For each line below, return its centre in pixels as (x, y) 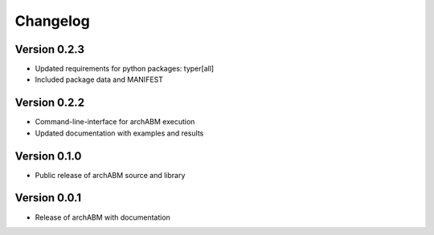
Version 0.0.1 (48, 198)
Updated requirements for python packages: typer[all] (125, 69)
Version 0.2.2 (49, 103)
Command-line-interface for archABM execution (115, 122)
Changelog (52, 21)
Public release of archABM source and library (110, 175)
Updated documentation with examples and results (119, 133)
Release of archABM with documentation (102, 217)
